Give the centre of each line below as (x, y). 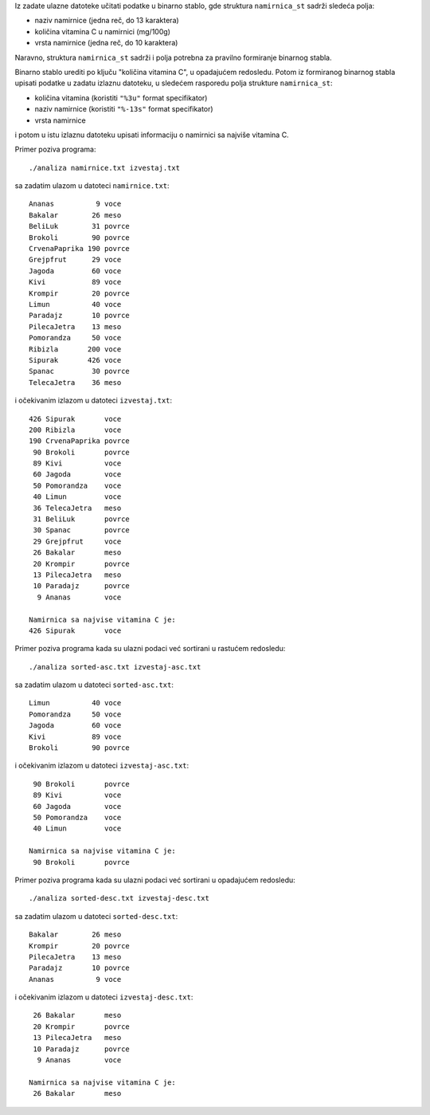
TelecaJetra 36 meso (75, 382)
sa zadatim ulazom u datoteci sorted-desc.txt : (96, 916)
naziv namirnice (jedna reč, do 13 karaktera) (107, 21)
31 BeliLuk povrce (82, 519)
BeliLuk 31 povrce (80, 226)
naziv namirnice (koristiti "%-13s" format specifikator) (124, 109)
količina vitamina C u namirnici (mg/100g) (103, 31)
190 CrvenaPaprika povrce (80, 441)
